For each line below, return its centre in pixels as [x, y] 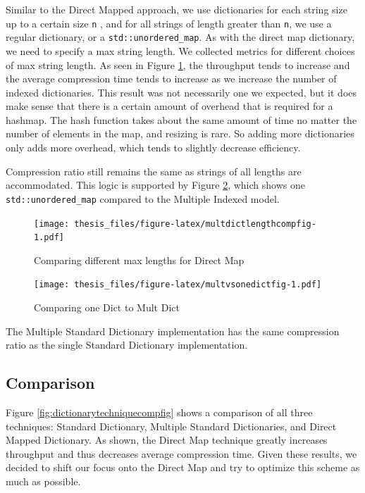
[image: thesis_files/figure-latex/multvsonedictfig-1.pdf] [178, 285]
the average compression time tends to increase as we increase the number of [171, 79]
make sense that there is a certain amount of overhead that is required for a [169, 106]
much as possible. [43, 481]
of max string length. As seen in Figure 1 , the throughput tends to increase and [178, 64]
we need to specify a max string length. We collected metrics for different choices [180, 50]
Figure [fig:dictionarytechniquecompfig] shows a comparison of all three [159, 412]
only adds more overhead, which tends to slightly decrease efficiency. [153, 148]
